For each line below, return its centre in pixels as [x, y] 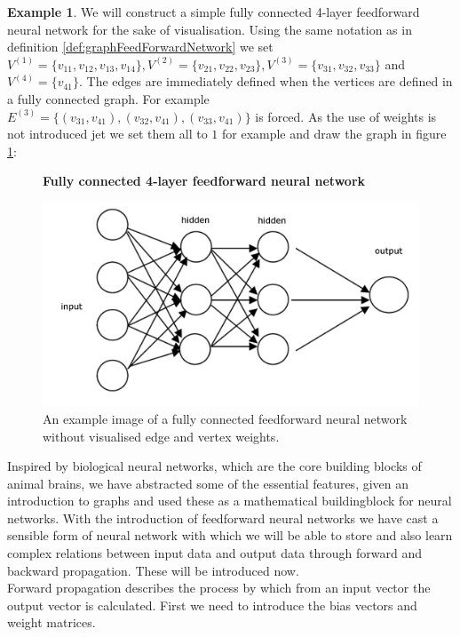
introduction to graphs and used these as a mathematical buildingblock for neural [230, 501]
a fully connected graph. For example [108, 98]
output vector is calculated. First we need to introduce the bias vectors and [212, 605]
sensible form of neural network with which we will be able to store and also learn [230, 535]
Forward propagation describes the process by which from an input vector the [219, 588]
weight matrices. [52, 622]
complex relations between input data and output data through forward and [214, 553]
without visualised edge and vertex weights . [161, 436]
